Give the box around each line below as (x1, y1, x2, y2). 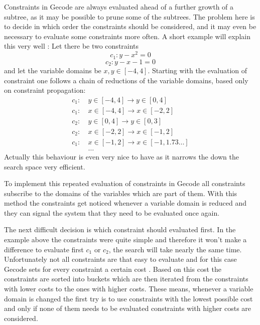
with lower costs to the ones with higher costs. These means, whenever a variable (4, 283, 253, 294)
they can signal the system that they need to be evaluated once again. (4, 207, 220, 218)
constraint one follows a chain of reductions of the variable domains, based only (4, 75, 248, 85)
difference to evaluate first (4, 244, 84, 254)
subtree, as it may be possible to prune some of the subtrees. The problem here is (4, 11, 255, 22)
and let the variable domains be (4, 65, 101, 75)
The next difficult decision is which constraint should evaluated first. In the (4, 224, 236, 235)
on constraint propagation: (4, 85, 86, 95)
